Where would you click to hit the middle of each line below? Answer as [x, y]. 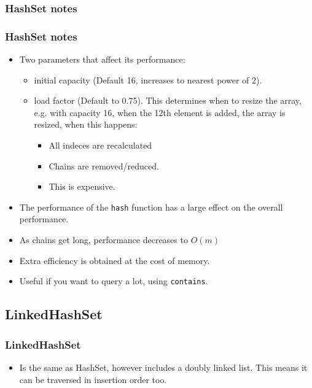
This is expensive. [82, 186]
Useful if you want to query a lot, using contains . [114, 281]
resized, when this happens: [86, 124]
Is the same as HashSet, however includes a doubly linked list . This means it [163, 367]
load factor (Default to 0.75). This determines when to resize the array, [168, 100]
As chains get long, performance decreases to [103, 240]
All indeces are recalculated [100, 145]
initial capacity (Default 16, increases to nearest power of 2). [148, 80]
